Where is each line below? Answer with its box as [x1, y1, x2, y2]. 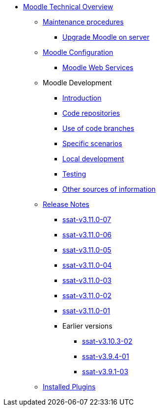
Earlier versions [62, 322, 112, 330]
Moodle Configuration [43, 48, 113, 56]
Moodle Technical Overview [23, 2, 113, 11]
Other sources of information [62, 185, 156, 193]
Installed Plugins [43, 383, 96, 391]
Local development [62, 154, 124, 163]
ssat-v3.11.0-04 [62, 261, 112, 269]
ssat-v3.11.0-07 [62, 215, 111, 224]
